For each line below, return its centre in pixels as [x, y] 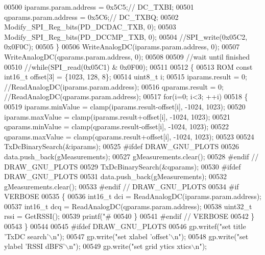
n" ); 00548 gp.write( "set [211, 236]
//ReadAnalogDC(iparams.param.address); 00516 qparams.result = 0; [114, 86]
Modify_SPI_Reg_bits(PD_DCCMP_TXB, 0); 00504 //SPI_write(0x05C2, [126, 36]
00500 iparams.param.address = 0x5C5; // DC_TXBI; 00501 [99, 7]
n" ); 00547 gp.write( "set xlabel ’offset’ [112, 236]
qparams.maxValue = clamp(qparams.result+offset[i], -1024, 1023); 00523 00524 [129, 136]
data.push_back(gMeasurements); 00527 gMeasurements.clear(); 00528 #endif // [131, 156]
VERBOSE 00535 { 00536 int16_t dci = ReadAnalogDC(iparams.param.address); [133, 196]
